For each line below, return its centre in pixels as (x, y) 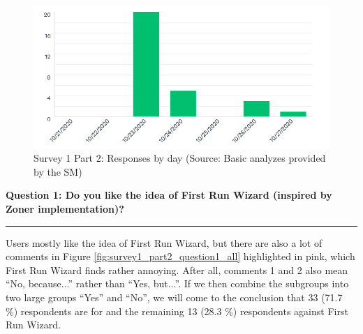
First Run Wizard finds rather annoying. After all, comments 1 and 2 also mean (177, 270)
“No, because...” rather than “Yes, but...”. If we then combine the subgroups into (177, 283)
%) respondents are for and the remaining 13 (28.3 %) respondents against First (177, 311)
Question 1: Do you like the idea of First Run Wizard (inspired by (169, 195)
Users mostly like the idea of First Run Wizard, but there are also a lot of (164, 242)
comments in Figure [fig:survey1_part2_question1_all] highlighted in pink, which (180, 256)
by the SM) (58, 171)
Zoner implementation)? (65, 209)
